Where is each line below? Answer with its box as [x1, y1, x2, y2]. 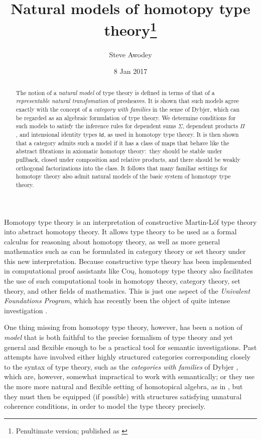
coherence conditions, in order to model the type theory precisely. [4, 401, 206, 411]
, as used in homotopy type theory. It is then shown [103, 130, 239, 138]
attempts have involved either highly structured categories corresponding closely [4, 352, 251, 362]
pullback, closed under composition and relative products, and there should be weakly [16, 155, 240, 163]
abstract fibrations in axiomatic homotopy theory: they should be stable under [16, 147, 222, 155]
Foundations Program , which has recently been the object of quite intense [4, 295, 230, 306]
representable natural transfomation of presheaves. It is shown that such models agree [16, 97, 239, 105]
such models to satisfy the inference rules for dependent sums [16, 122, 176, 130]
